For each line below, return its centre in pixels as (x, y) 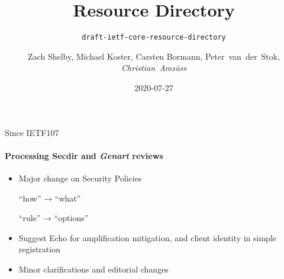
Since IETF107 (32, 132)
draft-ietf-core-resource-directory (154, 38)
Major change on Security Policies (80, 178)
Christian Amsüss (154, 68)
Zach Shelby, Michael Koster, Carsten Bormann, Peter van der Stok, (154, 56)
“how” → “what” (50, 198)
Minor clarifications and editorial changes (93, 269)
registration (39, 249)
